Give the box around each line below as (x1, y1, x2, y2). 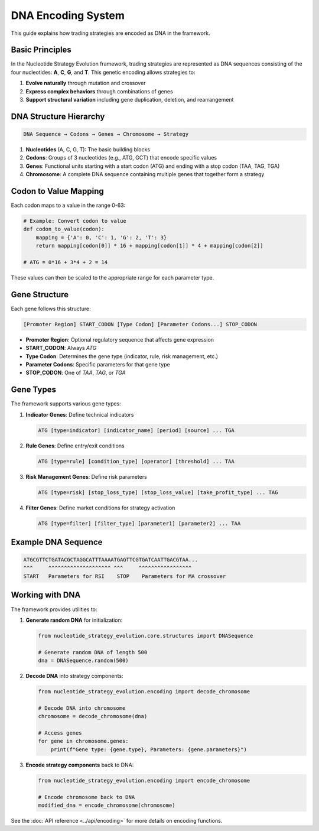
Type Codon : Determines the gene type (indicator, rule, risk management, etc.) (25, 352, 219, 360)
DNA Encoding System (11, 9, 125, 22)
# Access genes (38, 729, 82, 736)
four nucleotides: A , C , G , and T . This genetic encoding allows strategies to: (11, 69, 196, 76)
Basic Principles (11, 45, 72, 55)
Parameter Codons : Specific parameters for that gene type (25, 361, 171, 368)
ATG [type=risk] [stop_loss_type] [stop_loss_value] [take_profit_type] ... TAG (38, 489, 278, 496)
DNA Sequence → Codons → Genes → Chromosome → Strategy (23, 131, 189, 138)
